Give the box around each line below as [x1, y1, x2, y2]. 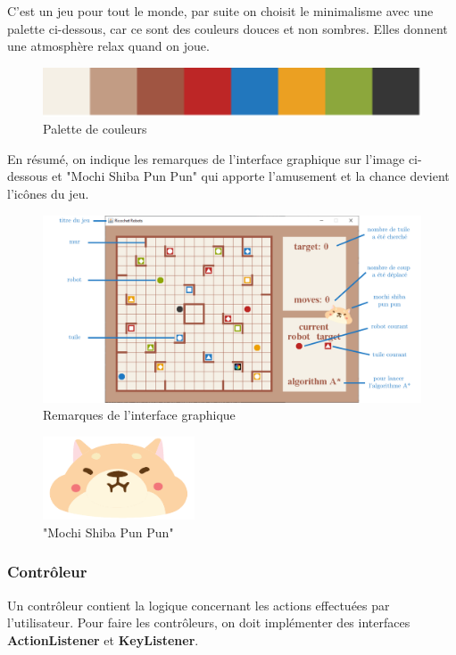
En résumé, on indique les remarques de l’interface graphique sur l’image [7, 149, 405, 168]
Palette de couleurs [43, 119, 147, 138]
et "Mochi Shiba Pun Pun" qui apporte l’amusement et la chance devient [51, 167, 450, 185]
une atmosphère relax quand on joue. [7, 37, 210, 55]
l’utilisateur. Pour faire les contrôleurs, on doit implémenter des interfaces [7, 613, 410, 632]
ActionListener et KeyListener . [7, 630, 199, 649]
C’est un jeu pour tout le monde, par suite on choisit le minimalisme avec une [7, 2, 434, 20]
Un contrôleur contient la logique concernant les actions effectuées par [7, 595, 390, 614]
